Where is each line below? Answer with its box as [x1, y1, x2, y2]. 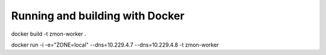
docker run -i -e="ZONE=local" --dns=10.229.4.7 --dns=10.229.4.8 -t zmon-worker [11, 41, 219, 48]
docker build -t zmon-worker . [11, 30, 86, 37]
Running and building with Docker [11, 9, 185, 22]
